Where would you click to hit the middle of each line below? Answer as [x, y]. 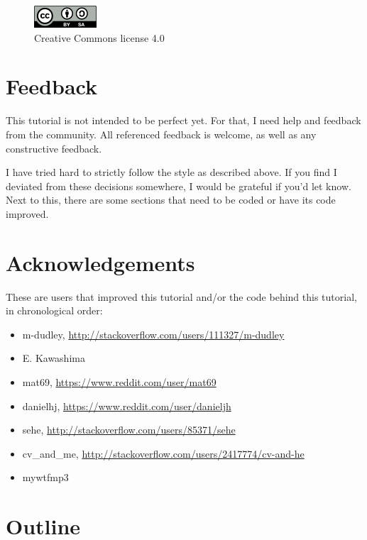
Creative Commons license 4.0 [99, 37]
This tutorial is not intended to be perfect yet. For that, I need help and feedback [183, 120]
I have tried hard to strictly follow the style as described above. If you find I [171, 172]
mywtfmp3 [45, 477]
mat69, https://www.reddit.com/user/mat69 [119, 381]
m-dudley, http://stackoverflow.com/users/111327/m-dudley [153, 334]
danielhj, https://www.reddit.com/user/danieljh [127, 406]
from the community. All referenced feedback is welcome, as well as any [161, 134]
